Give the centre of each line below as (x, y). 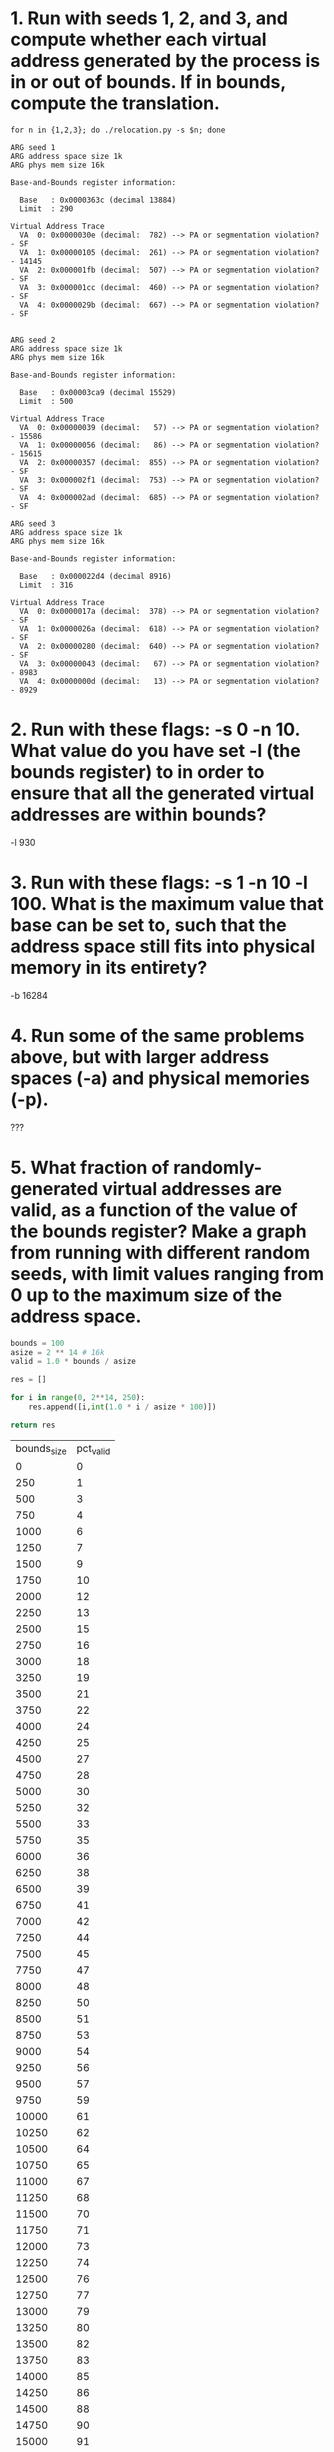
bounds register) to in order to (137, 772)
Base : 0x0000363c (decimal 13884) (98, 200)
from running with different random (160, 1252)
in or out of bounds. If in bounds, (148, 82)
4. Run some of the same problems (157, 1036)
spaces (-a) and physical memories (160, 1078)
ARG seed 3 (33, 523)
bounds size (41, 1449)
